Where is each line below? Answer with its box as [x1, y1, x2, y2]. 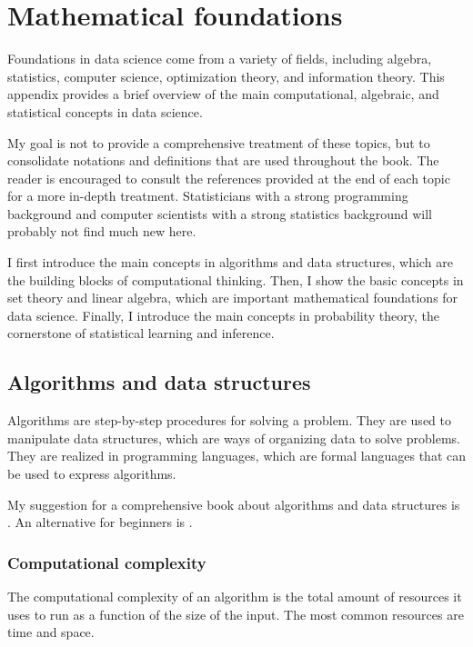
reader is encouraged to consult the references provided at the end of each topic [7, 168, 450, 187]
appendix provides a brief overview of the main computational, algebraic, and [7, 85, 439, 104]
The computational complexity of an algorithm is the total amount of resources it [7, 587, 462, 606]
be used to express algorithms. [7, 464, 176, 483]
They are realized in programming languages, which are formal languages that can [7, 446, 466, 465]
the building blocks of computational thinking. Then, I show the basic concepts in [7, 270, 464, 289]
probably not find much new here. [7, 222, 196, 241]
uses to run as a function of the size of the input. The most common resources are [7, 604, 464, 623]
